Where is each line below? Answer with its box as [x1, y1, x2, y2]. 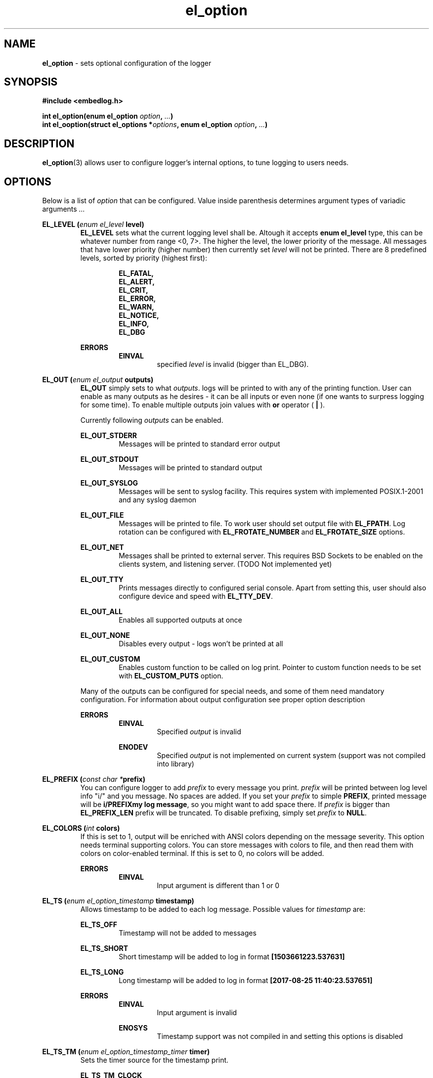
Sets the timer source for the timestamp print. [80, 1056, 229, 1065]
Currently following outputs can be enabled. [80, 416, 223, 425]
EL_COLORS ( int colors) [42, 824, 120, 833]
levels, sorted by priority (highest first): [80, 254, 207, 263]
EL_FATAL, [119, 269, 154, 278]
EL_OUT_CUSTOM [80, 655, 140, 664]
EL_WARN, [119, 303, 154, 312]
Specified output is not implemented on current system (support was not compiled [157, 751, 426, 760]
